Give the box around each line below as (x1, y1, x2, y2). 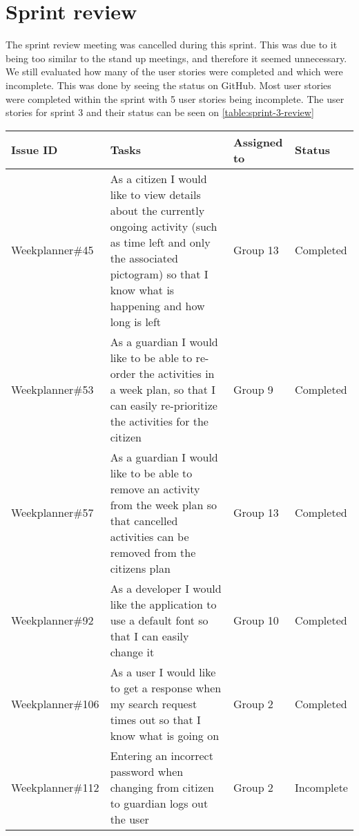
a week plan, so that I (110, 381, 216, 397)
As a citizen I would (110, 170, 207, 187)
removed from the (110, 544, 196, 560)
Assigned (233, 133, 283, 150)
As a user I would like (110, 663, 216, 680)
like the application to (110, 596, 217, 612)
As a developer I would (110, 580, 222, 596)
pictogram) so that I (110, 265, 208, 282)
